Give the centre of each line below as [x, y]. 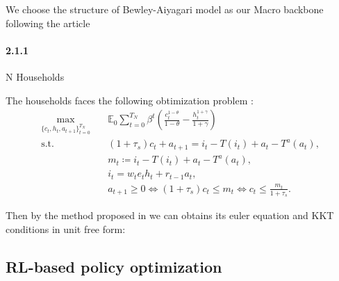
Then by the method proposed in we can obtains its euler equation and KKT [170, 215]
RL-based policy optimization [114, 266]
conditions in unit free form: [66, 228]
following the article [48, 23]
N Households [35, 76]
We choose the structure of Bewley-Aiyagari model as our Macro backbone [165, 9]
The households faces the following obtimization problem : [130, 100]
